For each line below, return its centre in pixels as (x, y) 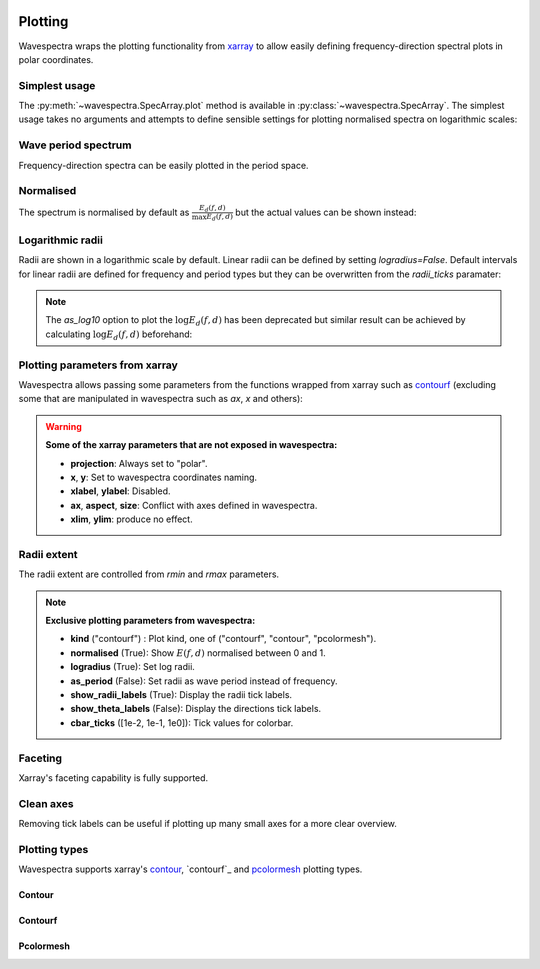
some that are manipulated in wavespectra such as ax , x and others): (161, 399)
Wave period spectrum (75, 145)
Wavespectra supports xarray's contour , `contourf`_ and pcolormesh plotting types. (190, 869)
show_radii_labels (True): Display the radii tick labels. (181, 694)
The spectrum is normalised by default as (104, 212)
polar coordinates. (56, 59)
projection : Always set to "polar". (139, 463)
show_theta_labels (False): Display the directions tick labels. (196, 709)
